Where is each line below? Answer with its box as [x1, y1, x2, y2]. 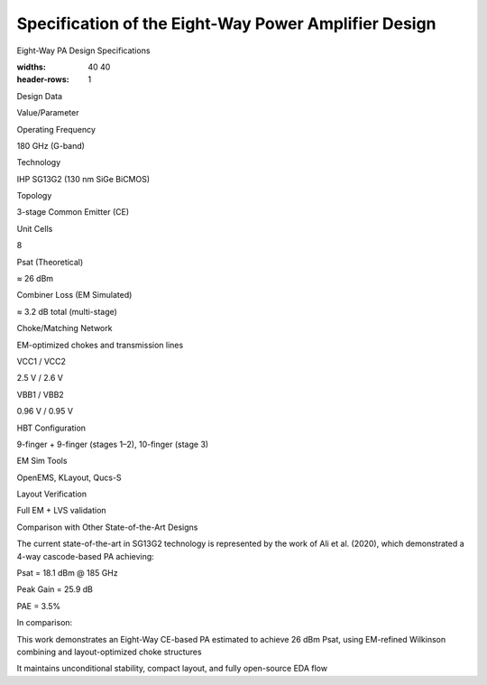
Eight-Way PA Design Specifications [16, 45, 151, 56]
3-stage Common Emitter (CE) [16, 207, 130, 218]
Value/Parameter [16, 107, 79, 118]
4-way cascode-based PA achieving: [16, 551, 155, 561]
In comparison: [16, 617, 73, 628]
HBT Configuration [16, 422, 86, 433]
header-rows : [16, 74, 69, 85]
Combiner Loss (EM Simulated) [16, 290, 133, 301]
